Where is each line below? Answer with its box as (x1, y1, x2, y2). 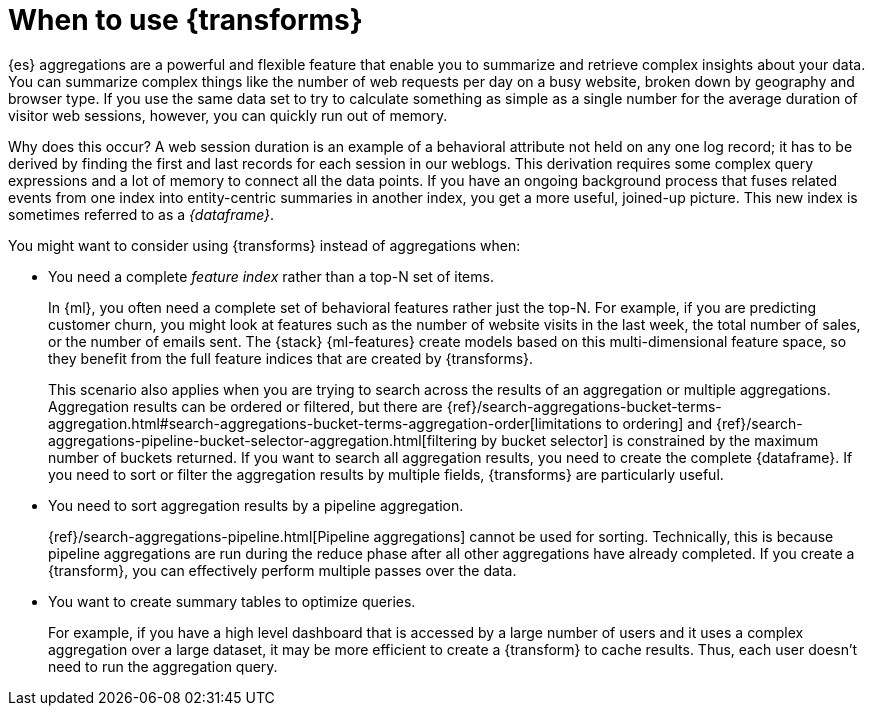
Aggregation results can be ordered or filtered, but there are (48, 397, 443, 415)
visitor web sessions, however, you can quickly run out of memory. (8, 106, 448, 124)
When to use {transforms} (8, 3, 363, 37)
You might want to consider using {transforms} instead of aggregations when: (8, 236, 521, 254)
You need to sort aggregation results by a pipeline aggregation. (48, 496, 464, 514)
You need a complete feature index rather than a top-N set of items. (48, 267, 494, 285)
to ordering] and (605, 414, 713, 432)
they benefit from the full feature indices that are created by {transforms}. (48, 349, 534, 367)
